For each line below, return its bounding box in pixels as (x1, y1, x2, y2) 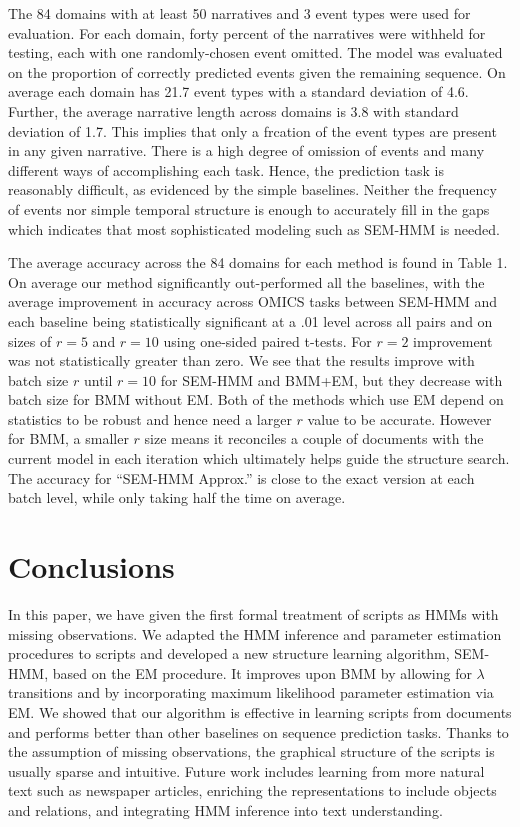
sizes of (8, 330, 52, 351)
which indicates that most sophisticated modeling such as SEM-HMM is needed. (8, 218, 500, 239)
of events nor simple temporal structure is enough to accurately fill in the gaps (8, 198, 490, 219)
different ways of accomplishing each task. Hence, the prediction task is (8, 159, 444, 180)
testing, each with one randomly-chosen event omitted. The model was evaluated (8, 42, 503, 63)
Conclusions (8, 546, 175, 587)
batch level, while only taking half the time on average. (8, 487, 346, 508)
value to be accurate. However (307, 408, 492, 429)
